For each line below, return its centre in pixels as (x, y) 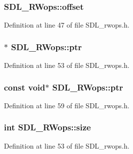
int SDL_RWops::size (48, 127)
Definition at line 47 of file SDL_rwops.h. (67, 25)
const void (25, 87)
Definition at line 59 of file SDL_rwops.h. (67, 105)
